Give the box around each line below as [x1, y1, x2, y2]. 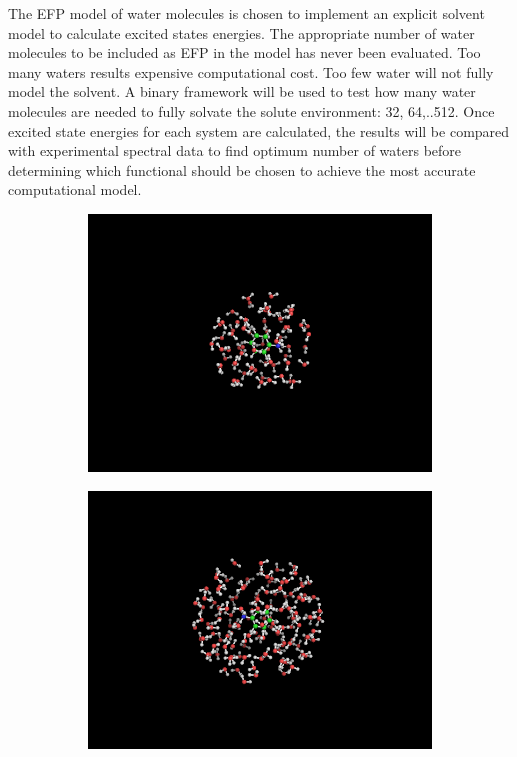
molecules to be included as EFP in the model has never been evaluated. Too [8, 42, 481, 63]
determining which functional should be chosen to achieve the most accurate [8, 159, 476, 180]
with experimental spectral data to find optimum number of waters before [8, 140, 462, 161]
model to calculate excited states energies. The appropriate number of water [8, 22, 475, 43]
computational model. [8, 179, 142, 200]
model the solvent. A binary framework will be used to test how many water [8, 81, 476, 102]
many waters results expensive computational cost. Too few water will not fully [8, 61, 494, 82]
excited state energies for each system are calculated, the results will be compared [8, 120, 510, 141]
